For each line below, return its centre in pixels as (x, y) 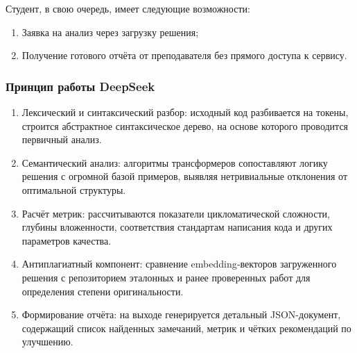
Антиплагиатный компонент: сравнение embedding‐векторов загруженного (179, 264)
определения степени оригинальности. (103, 291)
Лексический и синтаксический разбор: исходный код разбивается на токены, (185, 112)
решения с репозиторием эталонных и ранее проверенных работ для (166, 277)
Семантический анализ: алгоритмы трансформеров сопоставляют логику (175, 162)
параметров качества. (67, 240)
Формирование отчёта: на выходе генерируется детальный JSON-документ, (181, 314)
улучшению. (47, 342)
